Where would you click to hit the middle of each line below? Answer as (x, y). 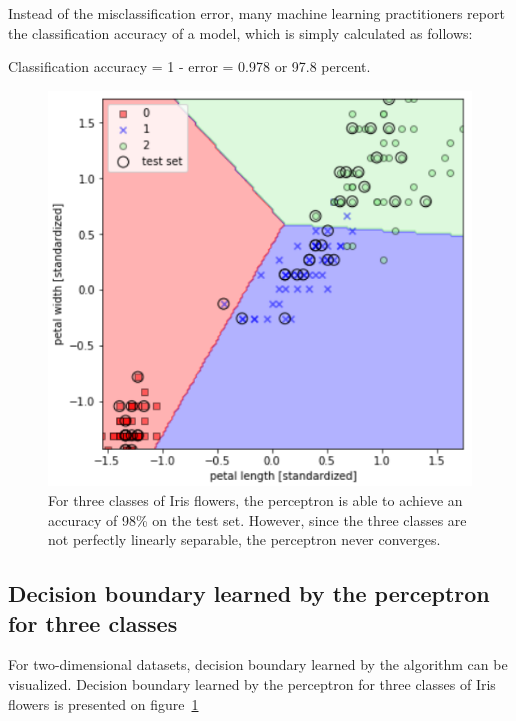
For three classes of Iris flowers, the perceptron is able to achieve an (255, 499)
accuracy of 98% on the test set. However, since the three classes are (257, 519)
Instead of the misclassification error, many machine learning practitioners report (256, 13)
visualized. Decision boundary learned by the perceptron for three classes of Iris (252, 683)
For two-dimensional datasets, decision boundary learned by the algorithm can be (258, 664)
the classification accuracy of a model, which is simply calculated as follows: (240, 32)
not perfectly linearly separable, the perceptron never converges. (244, 539)
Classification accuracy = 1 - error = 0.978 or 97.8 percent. (189, 66)
